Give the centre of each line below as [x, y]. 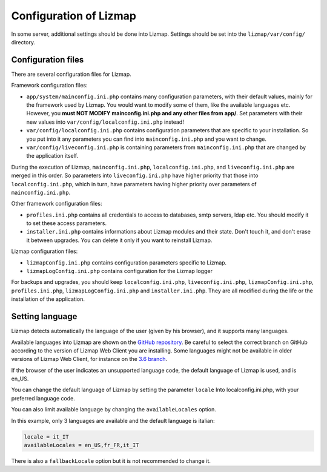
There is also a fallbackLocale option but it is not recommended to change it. [111, 461]
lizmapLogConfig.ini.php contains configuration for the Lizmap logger [120, 271]
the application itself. [52, 156]
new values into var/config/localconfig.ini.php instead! [105, 122]
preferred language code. [43, 398]
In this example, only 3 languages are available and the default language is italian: [113, 420]
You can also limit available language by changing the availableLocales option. [114, 410]
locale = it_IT [46, 437]
